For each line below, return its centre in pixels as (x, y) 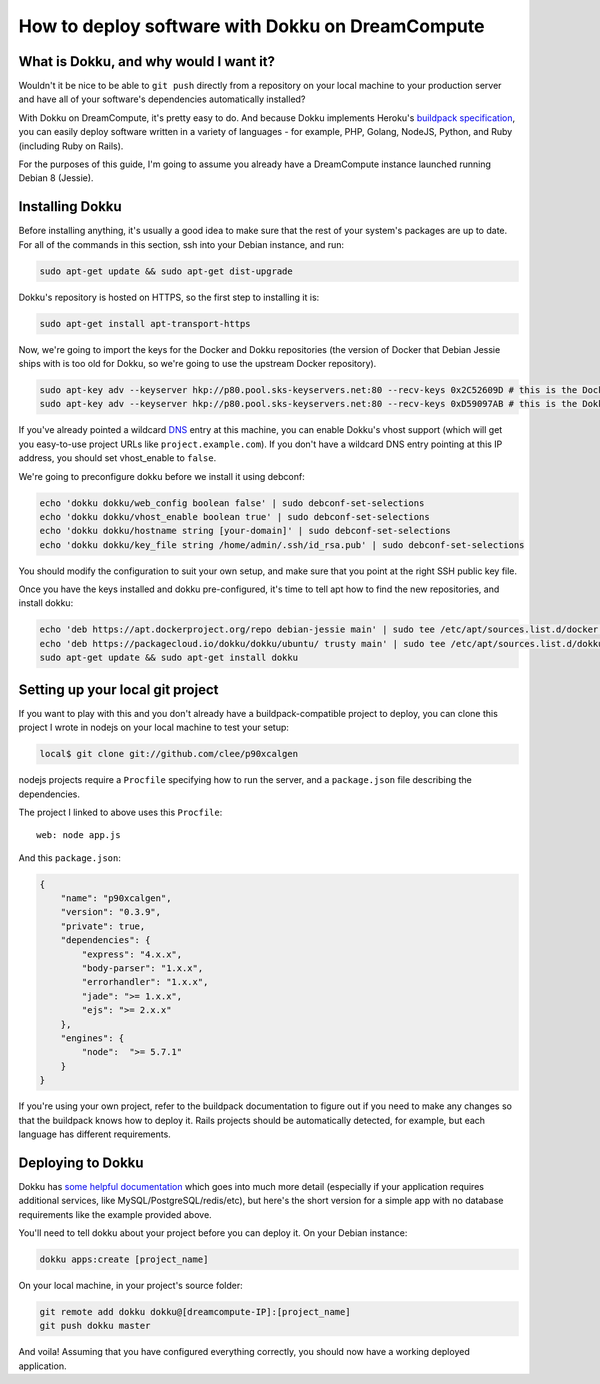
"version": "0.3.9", (111, 912)
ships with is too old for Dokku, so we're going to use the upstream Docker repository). (197, 364)
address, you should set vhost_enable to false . (117, 458)
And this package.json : (70, 857)
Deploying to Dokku (81, 1162)
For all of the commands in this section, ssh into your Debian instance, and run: (181, 244)
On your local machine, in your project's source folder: (131, 1285)
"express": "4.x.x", (132, 954)
